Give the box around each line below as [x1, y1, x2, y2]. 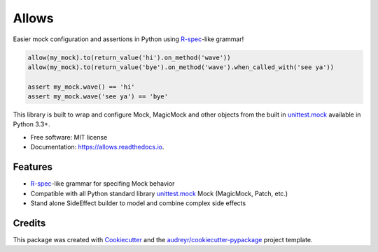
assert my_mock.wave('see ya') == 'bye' [27, 93, 168, 101]
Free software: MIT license [30, 133, 108, 141]
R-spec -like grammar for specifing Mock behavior [30, 179, 175, 188]
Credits [13, 217, 46, 229]
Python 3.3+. [13, 120, 50, 128]
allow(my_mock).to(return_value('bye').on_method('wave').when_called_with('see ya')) [27, 63, 335, 71]
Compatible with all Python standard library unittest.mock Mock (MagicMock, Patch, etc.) [30, 189, 288, 198]
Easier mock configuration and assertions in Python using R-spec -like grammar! [13, 35, 244, 43]
